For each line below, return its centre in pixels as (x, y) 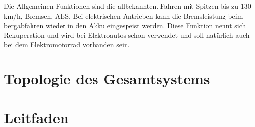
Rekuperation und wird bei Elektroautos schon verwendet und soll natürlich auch (127, 35)
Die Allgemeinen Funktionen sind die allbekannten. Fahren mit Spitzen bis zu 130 (127, 6)
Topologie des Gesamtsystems (107, 79)
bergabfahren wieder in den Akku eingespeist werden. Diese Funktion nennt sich (125, 25)
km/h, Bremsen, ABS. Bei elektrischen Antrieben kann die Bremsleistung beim (124, 16)
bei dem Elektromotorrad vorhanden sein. (67, 45)
